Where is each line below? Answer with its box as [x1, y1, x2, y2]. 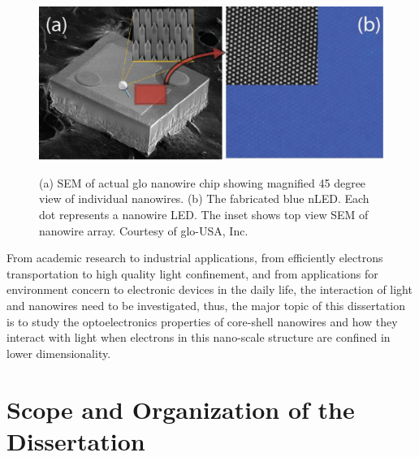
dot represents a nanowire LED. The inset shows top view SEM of [39, 206, 369, 222]
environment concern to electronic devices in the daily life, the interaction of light [6, 281, 413, 298]
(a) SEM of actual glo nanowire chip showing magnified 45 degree [39, 174, 366, 191]
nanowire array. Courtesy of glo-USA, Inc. [39, 222, 248, 239]
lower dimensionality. [6, 344, 111, 361]
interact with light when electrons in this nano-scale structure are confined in [6, 329, 391, 346]
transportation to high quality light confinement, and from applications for [6, 265, 378, 282]
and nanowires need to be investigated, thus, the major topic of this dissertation [6, 296, 405, 313]
